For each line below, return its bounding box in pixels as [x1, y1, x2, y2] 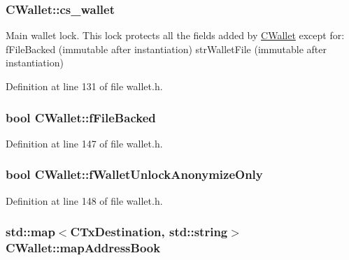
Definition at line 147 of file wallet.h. [6, 136, 163, 150]
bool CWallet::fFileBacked [6, 108, 156, 126]
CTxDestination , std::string [70, 223, 228, 240]
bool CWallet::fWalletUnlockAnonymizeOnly [6, 166, 263, 183]
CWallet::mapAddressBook [6, 239, 161, 257]
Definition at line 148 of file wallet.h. [6, 193, 163, 208]
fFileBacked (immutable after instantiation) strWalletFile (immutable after [6, 41, 327, 56]
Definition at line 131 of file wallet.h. [6, 79, 163, 93]
